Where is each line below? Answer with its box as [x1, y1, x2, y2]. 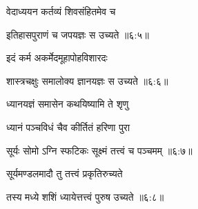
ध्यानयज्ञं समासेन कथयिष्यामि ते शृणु [6, 97, 129, 111]
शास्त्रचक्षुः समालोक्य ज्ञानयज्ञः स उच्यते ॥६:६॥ [6, 73, 168, 88]
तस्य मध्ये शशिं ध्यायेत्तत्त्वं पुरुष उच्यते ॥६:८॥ [6, 189, 164, 203]
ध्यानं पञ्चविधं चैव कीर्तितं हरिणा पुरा [6, 119, 130, 134]
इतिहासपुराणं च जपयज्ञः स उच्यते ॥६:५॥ [6, 27, 149, 41]
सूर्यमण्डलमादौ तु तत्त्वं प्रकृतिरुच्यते [6, 166, 123, 181]
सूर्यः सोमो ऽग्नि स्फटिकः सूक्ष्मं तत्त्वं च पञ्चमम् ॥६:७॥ [6, 143, 192, 157]
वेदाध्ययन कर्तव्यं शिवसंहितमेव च [6, 4, 116, 18]
